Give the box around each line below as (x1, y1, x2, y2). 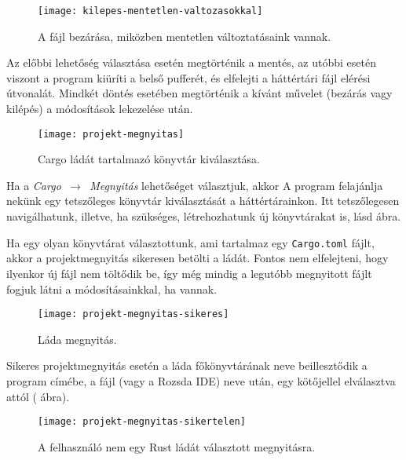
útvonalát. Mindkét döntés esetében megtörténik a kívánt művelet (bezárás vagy (6, 85, 393, 101)
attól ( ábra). (6, 388, 70, 404)
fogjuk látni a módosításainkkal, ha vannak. (6, 280, 218, 297)
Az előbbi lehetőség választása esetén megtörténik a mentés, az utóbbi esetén (6, 54, 376, 71)
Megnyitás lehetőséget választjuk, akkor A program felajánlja (90, 177, 383, 193)
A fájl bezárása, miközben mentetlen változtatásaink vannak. (38, 27, 331, 44)
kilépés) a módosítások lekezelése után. (6, 100, 193, 117)
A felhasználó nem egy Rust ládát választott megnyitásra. (38, 438, 316, 455)
